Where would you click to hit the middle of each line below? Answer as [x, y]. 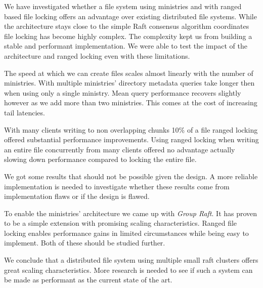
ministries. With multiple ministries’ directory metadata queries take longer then [129, 83]
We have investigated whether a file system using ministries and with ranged [123, 6]
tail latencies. [25, 112]
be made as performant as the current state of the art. [88, 280]
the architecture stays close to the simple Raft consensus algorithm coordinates [127, 26]
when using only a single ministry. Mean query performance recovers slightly [123, 92]
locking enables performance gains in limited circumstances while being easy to [126, 233]
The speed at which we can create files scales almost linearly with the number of [129, 73]
